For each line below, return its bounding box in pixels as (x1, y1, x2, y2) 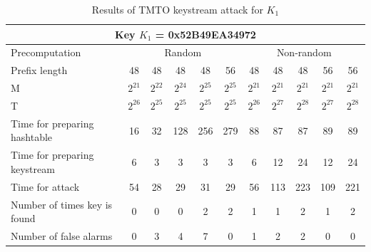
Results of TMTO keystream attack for (91, 2, 263, 16)
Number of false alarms (11, 228, 113, 243)
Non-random (276, 45, 332, 60)
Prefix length (11, 63, 68, 78)
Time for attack (11, 179, 80, 194)
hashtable (11, 130, 53, 145)
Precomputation (11, 45, 81, 60)
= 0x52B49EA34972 (155, 26, 256, 41)
